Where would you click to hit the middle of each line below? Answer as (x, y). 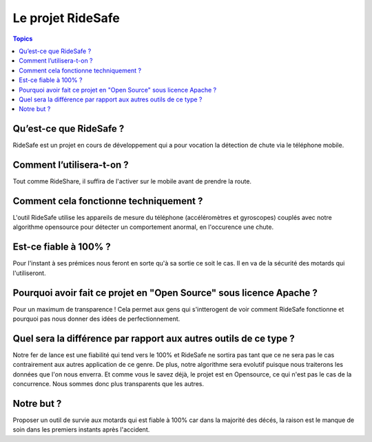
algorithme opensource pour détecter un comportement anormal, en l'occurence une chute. (143, 227)
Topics (23, 39)
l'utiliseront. (29, 273)
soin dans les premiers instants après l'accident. (81, 430)
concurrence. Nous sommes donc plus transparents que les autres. (108, 384)
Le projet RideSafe (66, 18)
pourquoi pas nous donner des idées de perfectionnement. (96, 319)
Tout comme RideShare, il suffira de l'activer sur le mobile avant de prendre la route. (132, 181)
